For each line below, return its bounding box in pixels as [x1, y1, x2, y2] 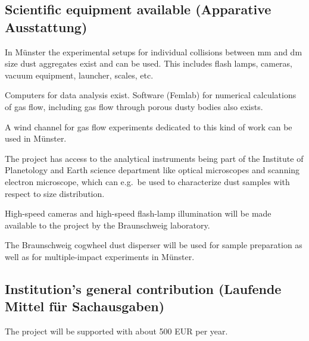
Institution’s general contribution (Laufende [5, 279, 282, 298]
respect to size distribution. [5, 187, 105, 199]
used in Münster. [5, 132, 67, 145]
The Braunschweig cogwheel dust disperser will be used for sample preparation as [5, 239, 302, 251]
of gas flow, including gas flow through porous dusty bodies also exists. [5, 100, 263, 112]
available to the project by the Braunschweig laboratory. [5, 218, 210, 231]
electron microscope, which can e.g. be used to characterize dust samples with [5, 175, 290, 187]
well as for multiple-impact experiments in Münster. [5, 250, 195, 262]
